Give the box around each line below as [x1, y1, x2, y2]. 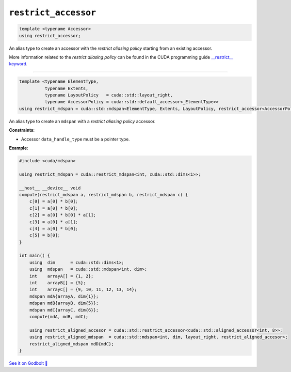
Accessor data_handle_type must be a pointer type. [21, 136, 130, 142]
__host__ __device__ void [19, 185, 81, 191]
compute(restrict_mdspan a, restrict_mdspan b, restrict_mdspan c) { [19, 192, 188, 197]
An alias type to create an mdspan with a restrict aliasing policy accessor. [9, 118, 156, 124]
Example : [9, 145, 29, 151]
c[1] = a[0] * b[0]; [29, 205, 79, 211]
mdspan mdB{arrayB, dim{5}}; [29, 300, 99, 306]
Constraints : [9, 127, 35, 133]
